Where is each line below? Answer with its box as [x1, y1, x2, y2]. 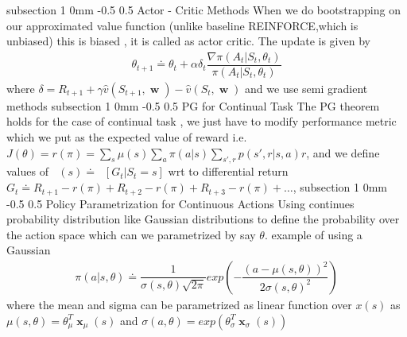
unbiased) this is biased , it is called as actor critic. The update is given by [6, 33, 370, 49]
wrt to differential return [168, 163, 289, 180]
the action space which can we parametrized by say [6, 226, 256, 242]
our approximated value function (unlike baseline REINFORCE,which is [6, 17, 359, 33]
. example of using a [264, 226, 362, 242]
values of [6, 163, 48, 180]
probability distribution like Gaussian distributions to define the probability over [6, 211, 400, 227]
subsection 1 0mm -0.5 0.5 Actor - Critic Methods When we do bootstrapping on [6, 2, 401, 17]
